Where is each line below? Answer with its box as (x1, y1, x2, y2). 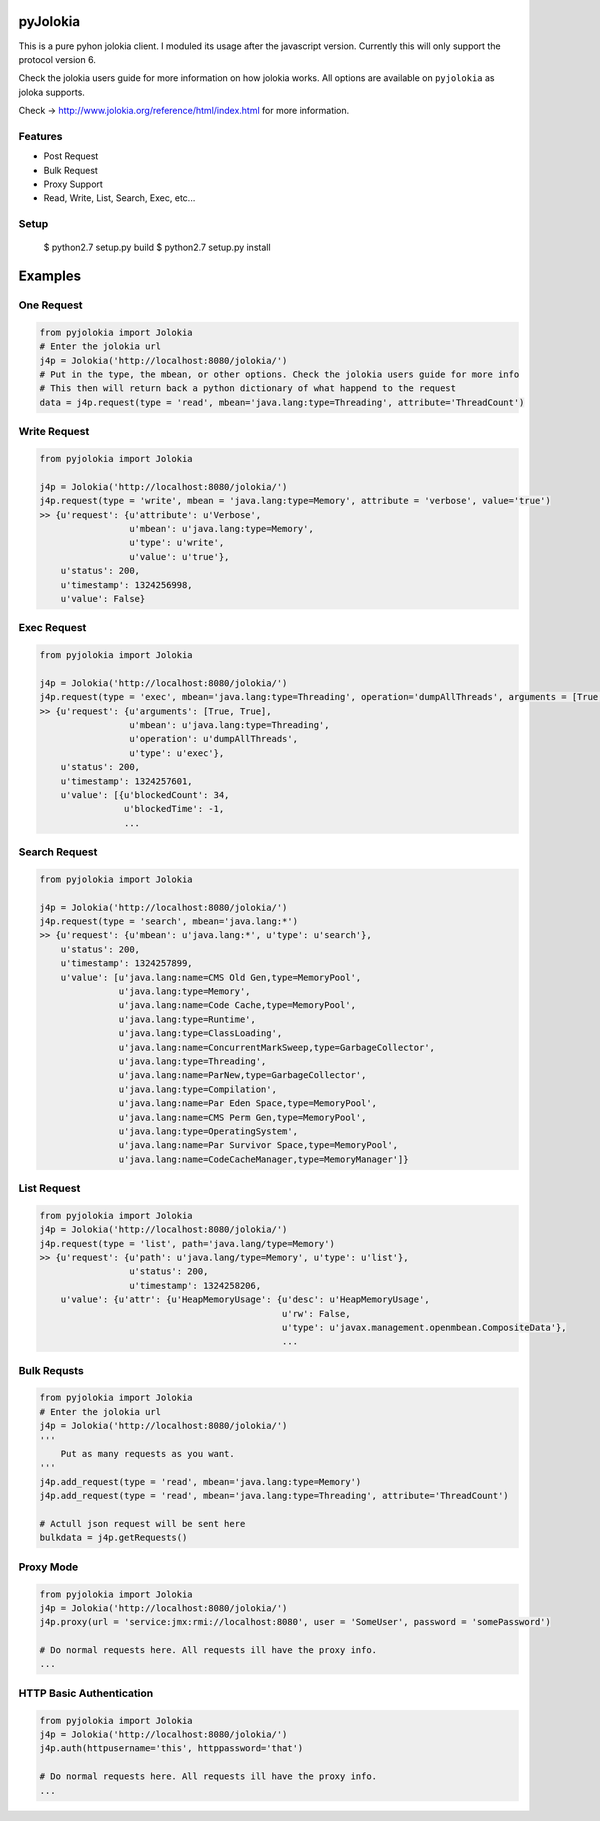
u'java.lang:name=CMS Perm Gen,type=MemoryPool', (118, 1111, 367, 1123)
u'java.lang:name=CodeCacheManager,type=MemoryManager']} (118, 1153, 409, 1165)
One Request (18, 298, 84, 312)
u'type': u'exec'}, (128, 747, 225, 759)
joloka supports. (18, 86, 85, 98)
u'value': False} (60, 593, 146, 604)
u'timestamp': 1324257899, (60, 958, 194, 969)
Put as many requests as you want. (60, 1448, 235, 1460)
